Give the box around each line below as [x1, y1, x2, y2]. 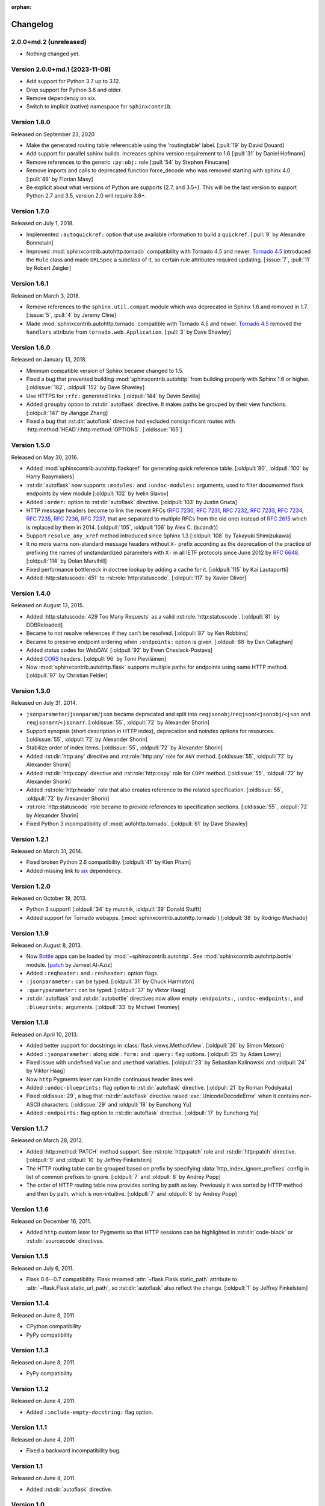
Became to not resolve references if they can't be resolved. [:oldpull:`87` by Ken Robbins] [26, 630, 248, 637]
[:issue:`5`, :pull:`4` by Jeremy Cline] [26, 311, 117, 319]
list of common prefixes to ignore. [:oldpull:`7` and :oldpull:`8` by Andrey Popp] [26, 1173, 221, 1180]
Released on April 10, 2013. [11, 1031, 78, 1038]
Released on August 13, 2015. [11, 602, 84, 609]
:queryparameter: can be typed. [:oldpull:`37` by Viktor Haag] [26, 986, 186, 993]
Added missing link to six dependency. [26, 867, 122, 874]
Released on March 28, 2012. [11, 1137, 84, 1144]
